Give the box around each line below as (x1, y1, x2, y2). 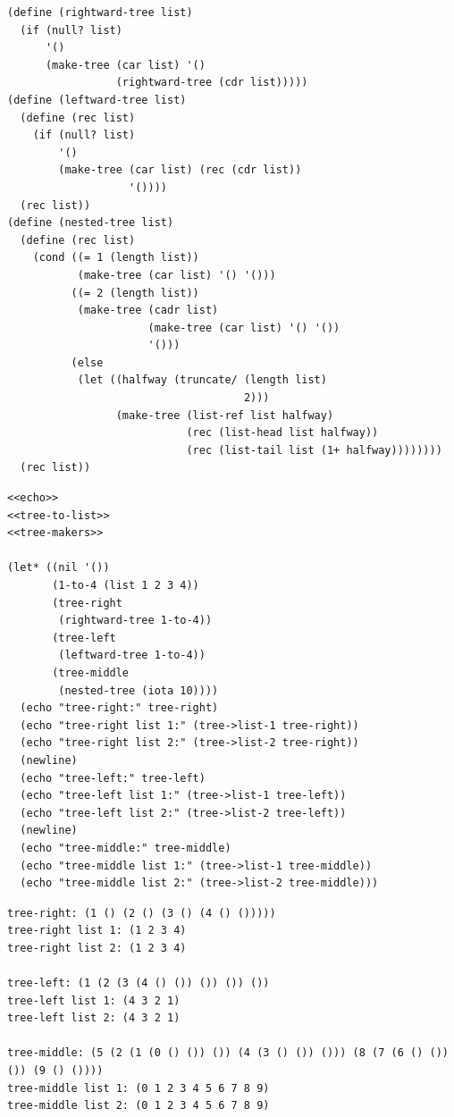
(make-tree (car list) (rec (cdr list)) (58, 164, 302, 177)
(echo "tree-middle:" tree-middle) (20, 841, 231, 854)
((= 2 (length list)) (71, 286, 199, 299)
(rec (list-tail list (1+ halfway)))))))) (186, 443, 442, 457)
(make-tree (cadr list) (77, 304, 219, 317)
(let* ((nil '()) (7, 561, 110, 575)
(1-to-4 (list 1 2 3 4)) (52, 579, 199, 592)
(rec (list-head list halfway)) (186, 426, 379, 440)
